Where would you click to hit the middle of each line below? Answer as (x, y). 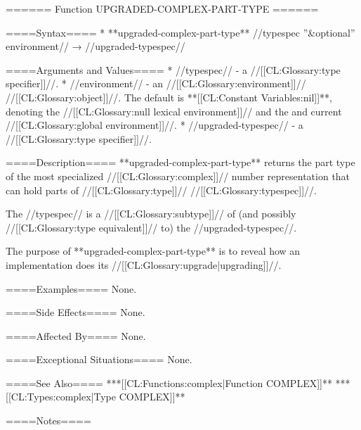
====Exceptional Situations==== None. (99, 359)
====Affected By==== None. (76, 335)
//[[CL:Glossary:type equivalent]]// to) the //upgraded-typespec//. (151, 227)
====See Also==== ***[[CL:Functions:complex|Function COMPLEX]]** (169, 382)
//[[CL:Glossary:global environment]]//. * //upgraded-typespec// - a (155, 125)
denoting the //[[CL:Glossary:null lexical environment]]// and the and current (174, 111)
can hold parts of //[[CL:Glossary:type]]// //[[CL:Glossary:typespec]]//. (161, 190)
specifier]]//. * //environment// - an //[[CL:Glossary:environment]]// (156, 83)
